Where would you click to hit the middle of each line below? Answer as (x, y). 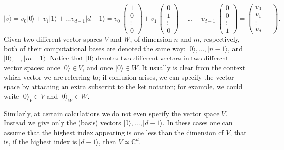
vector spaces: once (32, 67)
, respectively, (220, 39)
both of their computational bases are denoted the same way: (95, 48)
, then (107, 142)
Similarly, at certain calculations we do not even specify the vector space (112, 113)
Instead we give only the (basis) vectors (63, 123)
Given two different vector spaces (53, 39)
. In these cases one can (197, 123)
